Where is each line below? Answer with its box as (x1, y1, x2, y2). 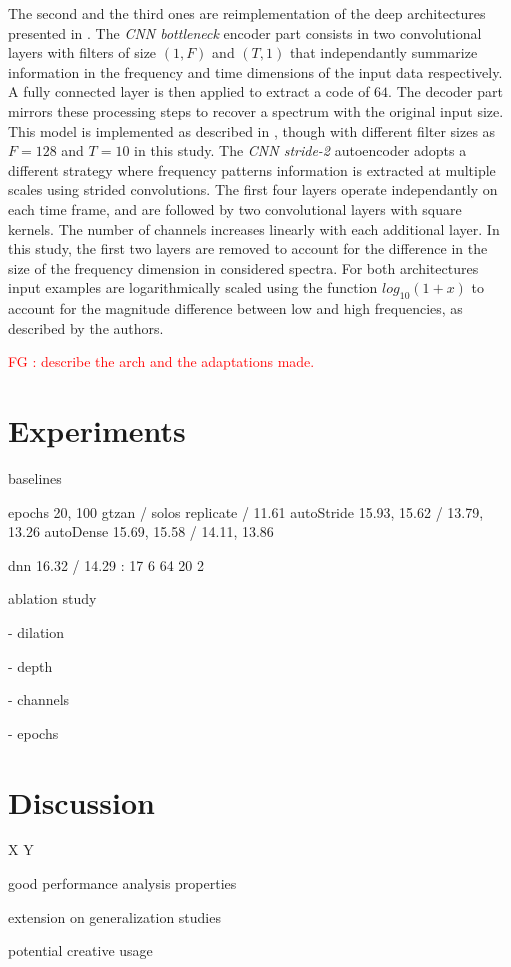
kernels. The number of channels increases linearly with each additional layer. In (8, 218, 500, 239)
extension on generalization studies (8, 906, 221, 927)
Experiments (8, 410, 186, 451)
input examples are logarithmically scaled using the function (8, 277, 378, 298)
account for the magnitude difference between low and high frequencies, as (8, 298, 463, 319)
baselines (8, 468, 62, 489)
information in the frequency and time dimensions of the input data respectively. (8, 61, 503, 82)
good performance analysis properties (8, 873, 237, 894)
